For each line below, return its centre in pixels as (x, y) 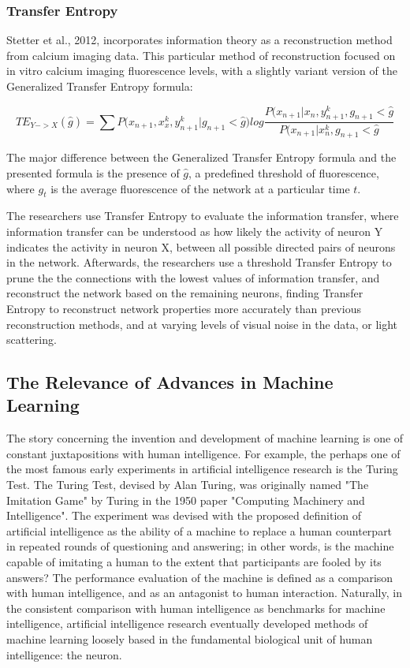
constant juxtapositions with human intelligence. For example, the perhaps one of (203, 453)
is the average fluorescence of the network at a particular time (200, 188)
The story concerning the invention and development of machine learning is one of (205, 438)
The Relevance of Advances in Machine (170, 382)
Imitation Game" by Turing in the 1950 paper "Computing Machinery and (186, 500)
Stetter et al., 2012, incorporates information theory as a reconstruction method (199, 40)
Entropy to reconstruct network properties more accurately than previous (184, 308)
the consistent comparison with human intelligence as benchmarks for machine (196, 608)
